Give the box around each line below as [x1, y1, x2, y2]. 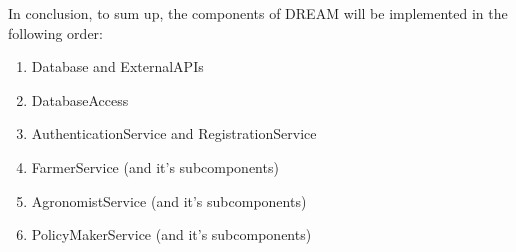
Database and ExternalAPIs [31, 56, 204, 77]
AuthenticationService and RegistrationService [31, 123, 317, 144]
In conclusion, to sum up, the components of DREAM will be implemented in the [8, 3, 508, 23]
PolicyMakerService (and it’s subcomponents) [31, 224, 312, 245]
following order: [8, 22, 103, 43]
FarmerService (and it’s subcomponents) [31, 156, 279, 177]
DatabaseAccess [31, 89, 129, 110]
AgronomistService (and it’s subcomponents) [31, 190, 307, 211]
